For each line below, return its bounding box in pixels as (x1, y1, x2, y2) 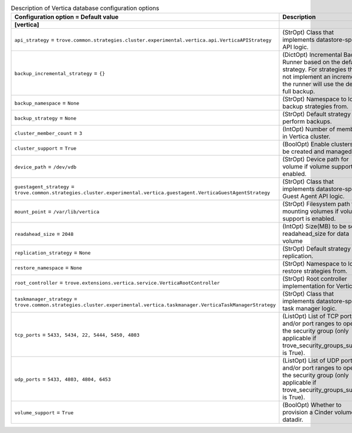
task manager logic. (282, 305, 337, 313)
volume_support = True (14, 408, 74, 417)
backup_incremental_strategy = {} (14, 69, 106, 77)
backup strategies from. (282, 103, 349, 111)
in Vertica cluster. (282, 133, 331, 141)
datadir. (282, 415, 303, 424)
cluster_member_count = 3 (14, 129, 82, 137)
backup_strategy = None (14, 114, 77, 122)
